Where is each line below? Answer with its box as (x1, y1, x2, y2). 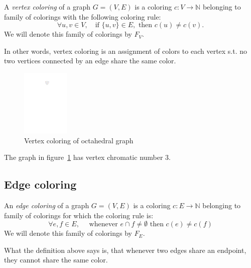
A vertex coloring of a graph (4, 2, 91, 12)
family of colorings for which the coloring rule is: (4, 210, 154, 220)
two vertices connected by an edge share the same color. (4, 55, 176, 66)
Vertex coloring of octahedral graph (24, 135, 134, 145)
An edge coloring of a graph (4, 200, 89, 210)
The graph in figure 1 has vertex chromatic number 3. (4, 152, 171, 162)
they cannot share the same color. (4, 254, 108, 265)
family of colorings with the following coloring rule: (4, 11, 161, 22)
